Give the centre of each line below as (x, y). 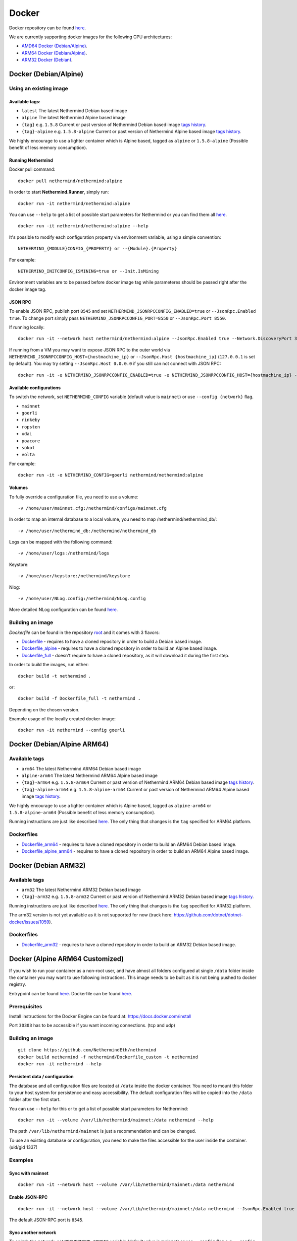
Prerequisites (25, 1006)
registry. (18, 984)
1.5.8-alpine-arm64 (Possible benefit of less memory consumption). (82, 812)
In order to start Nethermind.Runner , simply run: (59, 192)
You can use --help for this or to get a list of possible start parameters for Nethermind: (99, 1108)
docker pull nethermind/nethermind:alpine (70, 181)
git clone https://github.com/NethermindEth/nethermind (87, 1050)
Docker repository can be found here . (48, 28)
